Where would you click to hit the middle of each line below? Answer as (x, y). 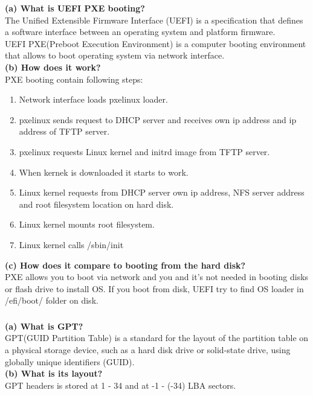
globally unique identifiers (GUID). (70, 361)
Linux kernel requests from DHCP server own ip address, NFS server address (162, 192)
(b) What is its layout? (54, 373)
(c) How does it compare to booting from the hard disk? (125, 265)
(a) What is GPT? (44, 326)
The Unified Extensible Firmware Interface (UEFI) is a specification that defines (154, 20)
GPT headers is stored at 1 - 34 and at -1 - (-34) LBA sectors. (121, 385)
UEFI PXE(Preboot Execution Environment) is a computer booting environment (156, 43)
